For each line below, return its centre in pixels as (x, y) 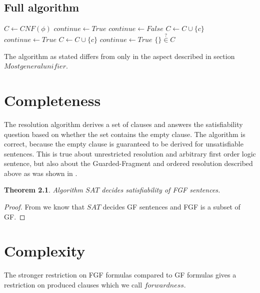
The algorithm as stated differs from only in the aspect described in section (119, 56)
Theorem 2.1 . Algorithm (44, 190)
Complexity (45, 251)
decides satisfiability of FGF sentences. (161, 190)
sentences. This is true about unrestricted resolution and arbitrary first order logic (130, 153)
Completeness (52, 100)
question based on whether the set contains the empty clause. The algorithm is (125, 134)
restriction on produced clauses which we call (73, 284)
